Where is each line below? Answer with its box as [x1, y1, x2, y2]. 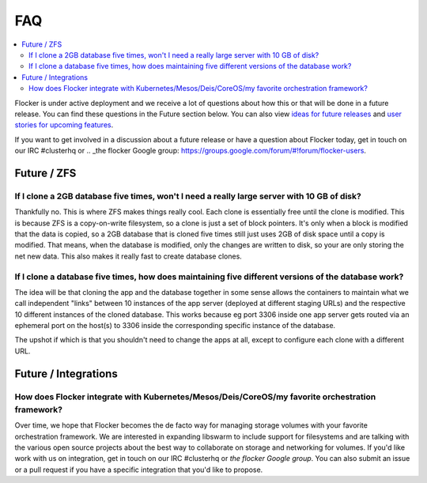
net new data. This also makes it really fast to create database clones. [14, 251, 243, 261]
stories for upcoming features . [14, 120, 114, 130]
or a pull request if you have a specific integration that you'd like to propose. [14, 465, 263, 474]
